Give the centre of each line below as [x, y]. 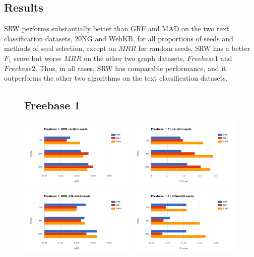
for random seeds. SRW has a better [194, 48]
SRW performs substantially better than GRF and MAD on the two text [117, 28]
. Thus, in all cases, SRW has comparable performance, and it [131, 68]
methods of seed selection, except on [60, 48]
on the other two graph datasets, [134, 58]
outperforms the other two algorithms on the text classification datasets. [116, 78]
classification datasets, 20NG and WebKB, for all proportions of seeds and [119, 38]
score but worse [38, 58]
